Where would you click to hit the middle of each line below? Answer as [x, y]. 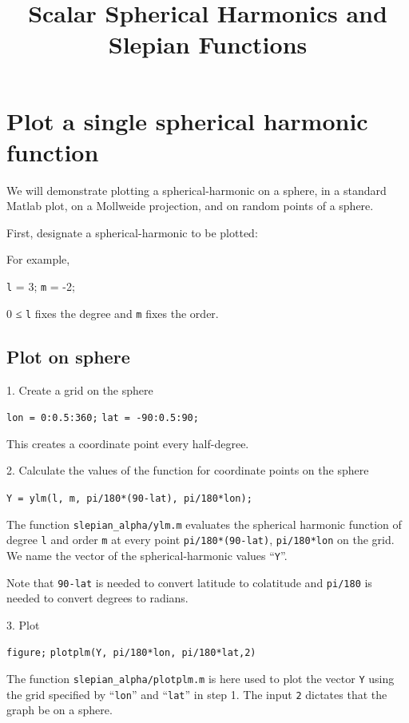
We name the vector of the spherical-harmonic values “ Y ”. [147, 555]
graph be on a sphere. [60, 710]
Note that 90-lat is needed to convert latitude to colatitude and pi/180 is [189, 582]
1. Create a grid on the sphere [80, 389]
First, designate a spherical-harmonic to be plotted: [132, 232]
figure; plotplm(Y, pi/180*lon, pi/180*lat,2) [131, 653]
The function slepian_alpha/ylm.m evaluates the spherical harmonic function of [204, 524]
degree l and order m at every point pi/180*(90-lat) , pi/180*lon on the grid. [201, 540]
